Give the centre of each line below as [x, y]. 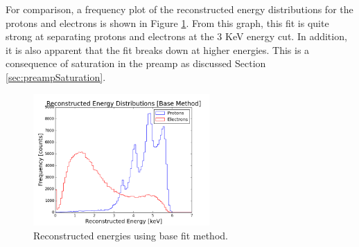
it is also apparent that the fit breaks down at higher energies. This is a [158, 49]
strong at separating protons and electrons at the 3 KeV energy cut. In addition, [176, 36]
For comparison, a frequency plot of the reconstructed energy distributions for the [179, 9]
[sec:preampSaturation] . [56, 76]
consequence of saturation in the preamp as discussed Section [136, 63]
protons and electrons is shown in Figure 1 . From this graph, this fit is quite [167, 22]
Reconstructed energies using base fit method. [131, 235]
